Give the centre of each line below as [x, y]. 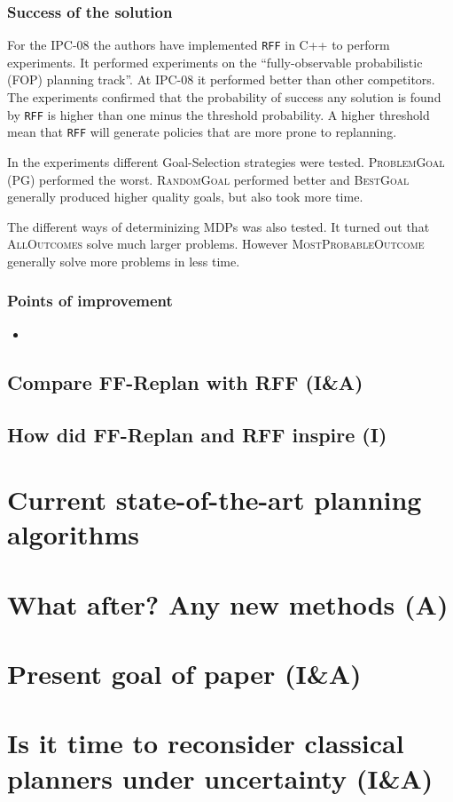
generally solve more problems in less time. [124, 261]
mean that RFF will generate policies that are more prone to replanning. [202, 132]
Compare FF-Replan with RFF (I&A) [185, 381]
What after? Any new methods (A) [228, 603]
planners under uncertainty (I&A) [220, 778]
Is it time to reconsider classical [206, 743]
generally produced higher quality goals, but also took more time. [185, 197]
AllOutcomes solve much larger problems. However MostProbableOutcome [216, 244]
